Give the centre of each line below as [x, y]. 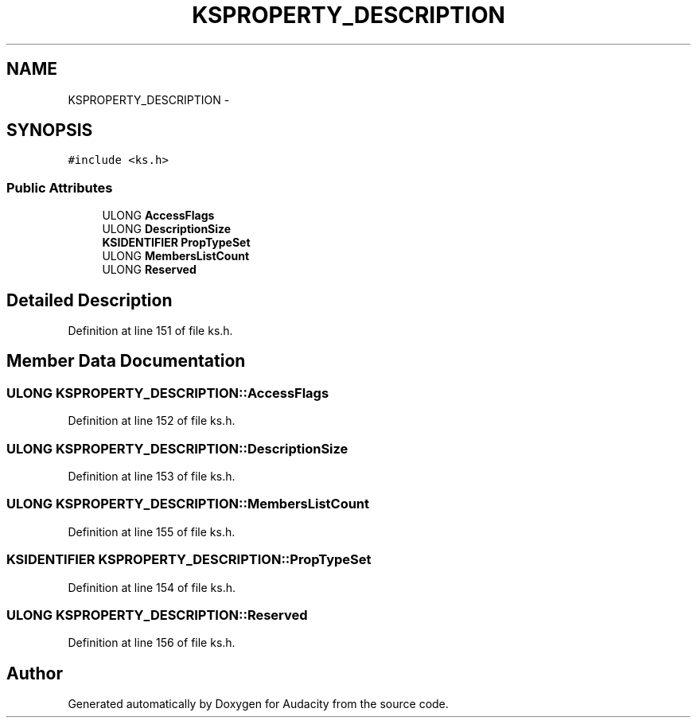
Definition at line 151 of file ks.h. [150, 331]
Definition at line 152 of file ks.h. [152, 421]
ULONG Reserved [149, 270]
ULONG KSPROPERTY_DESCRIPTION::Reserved [157, 615]
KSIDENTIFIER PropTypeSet [176, 243]
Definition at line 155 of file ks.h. [152, 531]
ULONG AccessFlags [158, 216]
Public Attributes [60, 187]
